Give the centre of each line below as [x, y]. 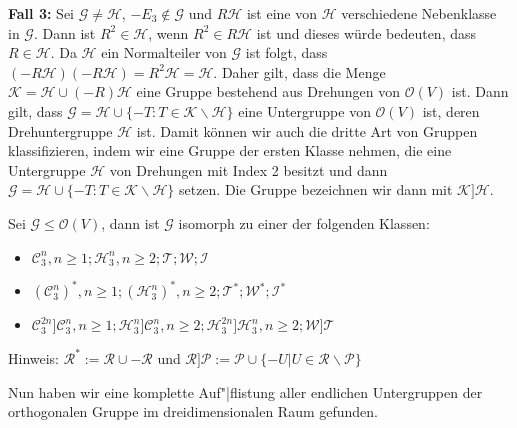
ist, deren [451, 110]
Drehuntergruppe [60, 130]
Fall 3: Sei [41, 13]
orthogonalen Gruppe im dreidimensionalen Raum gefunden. [193, 411]
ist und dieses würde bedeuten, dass [366, 32]
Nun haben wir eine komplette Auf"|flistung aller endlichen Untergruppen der [245, 391]
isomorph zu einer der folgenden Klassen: [304, 222]
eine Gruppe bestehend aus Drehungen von [268, 91]
